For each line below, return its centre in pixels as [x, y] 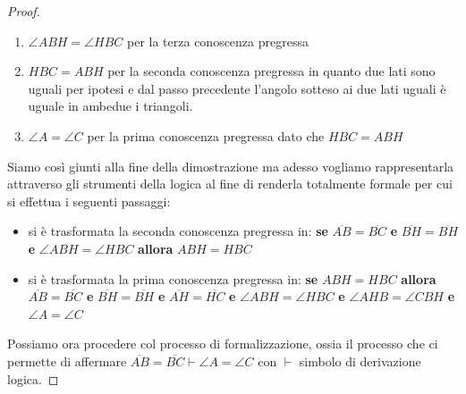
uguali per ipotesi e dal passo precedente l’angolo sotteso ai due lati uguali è [237, 88]
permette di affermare [67, 360]
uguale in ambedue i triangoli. [110, 106]
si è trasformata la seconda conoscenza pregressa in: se [178, 231]
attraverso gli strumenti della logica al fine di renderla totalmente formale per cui [230, 184]
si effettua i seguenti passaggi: [89, 201]
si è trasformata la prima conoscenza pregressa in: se [173, 278]
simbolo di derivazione [360, 360]
